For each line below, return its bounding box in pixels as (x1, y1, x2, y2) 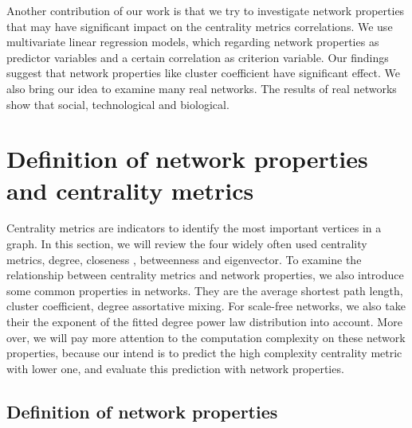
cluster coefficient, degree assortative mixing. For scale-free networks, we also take (6, 298, 406, 314)
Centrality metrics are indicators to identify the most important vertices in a (6, 220, 382, 236)
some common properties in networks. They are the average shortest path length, (6, 282, 403, 298)
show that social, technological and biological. (6, 95, 230, 112)
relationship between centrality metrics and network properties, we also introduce (6, 267, 404, 283)
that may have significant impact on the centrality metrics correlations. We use (6, 18, 393, 34)
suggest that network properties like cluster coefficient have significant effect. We (6, 64, 400, 81)
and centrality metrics (6, 173, 254, 206)
